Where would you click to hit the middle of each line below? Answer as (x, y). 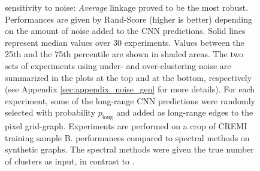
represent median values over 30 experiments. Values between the (125, 42)
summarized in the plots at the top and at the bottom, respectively (129, 77)
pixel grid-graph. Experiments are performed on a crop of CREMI (126, 126)
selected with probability (50, 112)
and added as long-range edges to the (185, 112)
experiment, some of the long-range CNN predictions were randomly (130, 100)
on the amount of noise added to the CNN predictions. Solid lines (125, 31)
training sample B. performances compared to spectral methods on (127, 137)
